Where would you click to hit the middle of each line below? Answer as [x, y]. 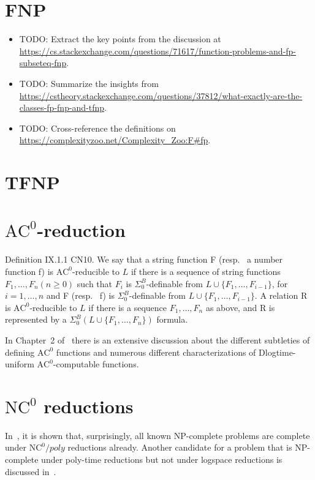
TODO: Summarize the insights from [89, 83]
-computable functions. [96, 364]
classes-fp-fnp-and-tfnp [62, 107]
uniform [20, 364]
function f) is [29, 271]
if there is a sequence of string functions [206, 271]
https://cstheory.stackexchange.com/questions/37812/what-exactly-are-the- [161, 95]
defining [20, 352]
